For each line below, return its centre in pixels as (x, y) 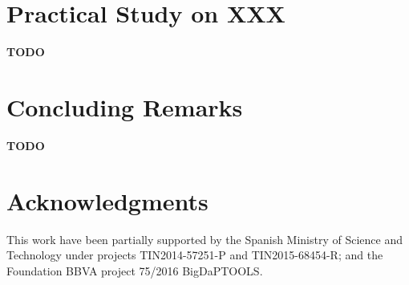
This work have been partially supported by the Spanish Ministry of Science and (205, 239)
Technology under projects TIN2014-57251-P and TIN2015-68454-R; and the (195, 255)
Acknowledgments (107, 200)
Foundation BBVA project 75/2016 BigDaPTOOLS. (135, 270)
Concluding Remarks (125, 106)
